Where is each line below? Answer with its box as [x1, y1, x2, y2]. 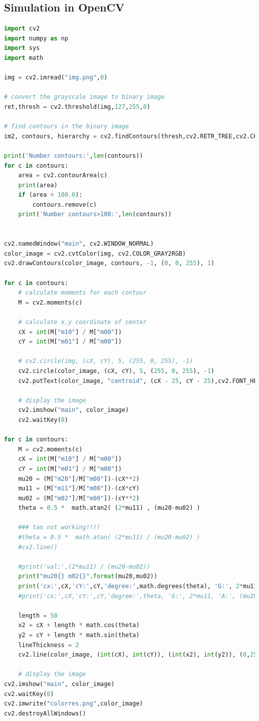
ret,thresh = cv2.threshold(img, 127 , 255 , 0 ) [4, 103, 150, 110]
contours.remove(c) [32, 201, 97, 208]
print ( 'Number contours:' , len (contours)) [4, 152, 143, 159]
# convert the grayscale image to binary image [4, 93, 165, 101]
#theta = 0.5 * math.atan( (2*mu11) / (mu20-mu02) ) [18, 534, 200, 541]
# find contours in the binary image [4, 123, 129, 130]
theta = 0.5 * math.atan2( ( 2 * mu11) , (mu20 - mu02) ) [18, 504, 200, 512]
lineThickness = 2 [18, 641, 79, 649]
